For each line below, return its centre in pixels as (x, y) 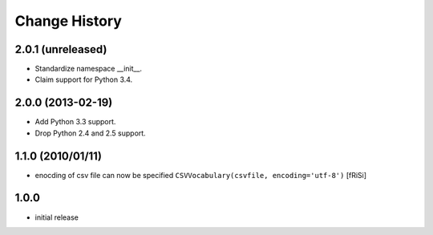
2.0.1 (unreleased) (61, 49)
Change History (68, 21)
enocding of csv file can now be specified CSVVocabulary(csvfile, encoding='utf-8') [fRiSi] (201, 175)
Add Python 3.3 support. (75, 122)
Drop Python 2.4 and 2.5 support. (90, 133)
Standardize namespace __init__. (89, 69)
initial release (57, 217)
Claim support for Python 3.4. (84, 79)
